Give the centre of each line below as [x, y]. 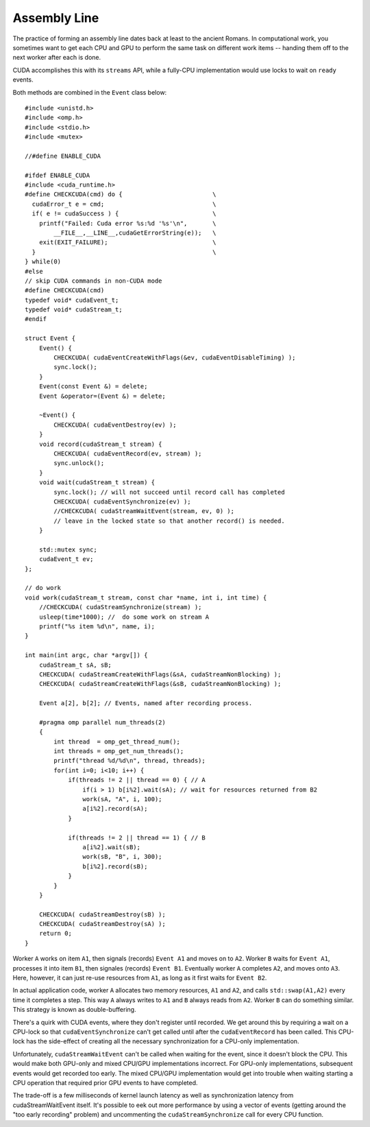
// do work [43, 588]
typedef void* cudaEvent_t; [72, 300]
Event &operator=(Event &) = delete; [102, 396]
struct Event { [50, 339]
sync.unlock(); [79, 463]
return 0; [55, 934]
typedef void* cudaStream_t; [74, 310]
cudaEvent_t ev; [66, 559]
